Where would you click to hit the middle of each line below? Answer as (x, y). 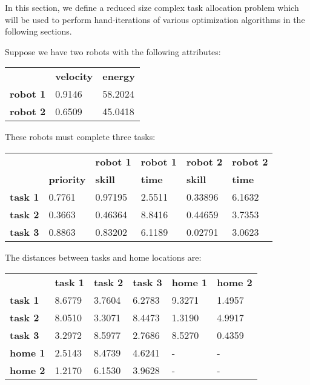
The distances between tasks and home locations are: (103, 257)
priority (67, 179)
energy (119, 76)
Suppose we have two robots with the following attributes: (113, 51)
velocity (74, 76)
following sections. (38, 31)
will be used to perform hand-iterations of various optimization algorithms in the (155, 19)
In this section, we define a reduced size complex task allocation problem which (152, 7)
